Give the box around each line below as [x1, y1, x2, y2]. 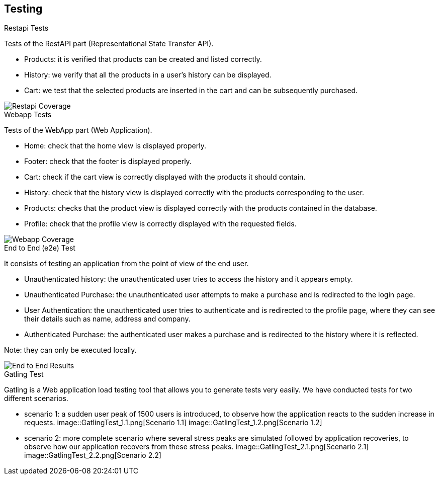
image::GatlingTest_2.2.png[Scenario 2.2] [24, 451, 161, 460]
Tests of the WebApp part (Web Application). [4, 126, 152, 135]
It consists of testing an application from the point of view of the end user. [4, 259, 249, 268]
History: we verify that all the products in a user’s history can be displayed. [24, 70, 272, 79]
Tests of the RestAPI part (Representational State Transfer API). [4, 39, 214, 48]
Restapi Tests [4, 24, 49, 33]
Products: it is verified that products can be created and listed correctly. [24, 55, 262, 64]
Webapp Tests [4, 110, 52, 119]
